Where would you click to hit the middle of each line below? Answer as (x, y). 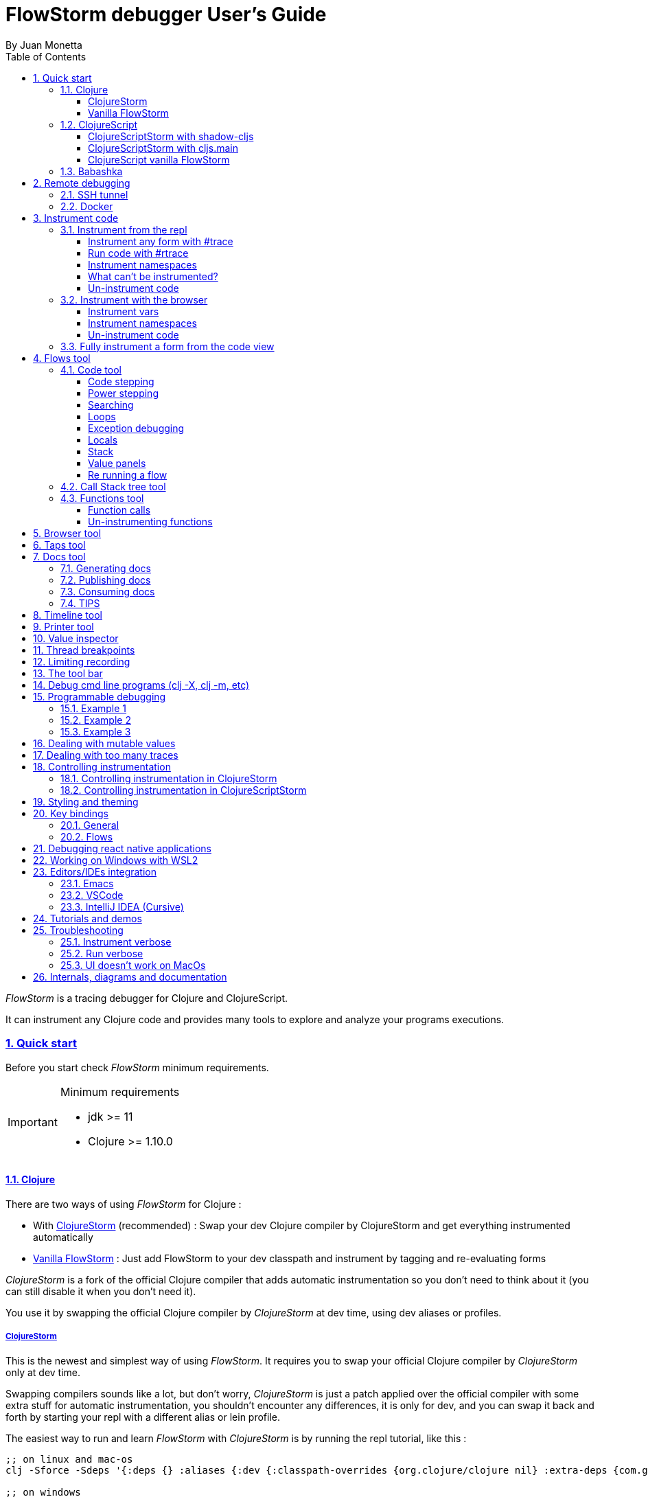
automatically (63, 1237)
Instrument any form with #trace (161, 241)
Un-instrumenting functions (150, 521)
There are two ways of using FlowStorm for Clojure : (124, 1204)
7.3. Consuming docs (108, 591)
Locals (103, 439)
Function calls (119, 510)
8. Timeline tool (68, 615)
